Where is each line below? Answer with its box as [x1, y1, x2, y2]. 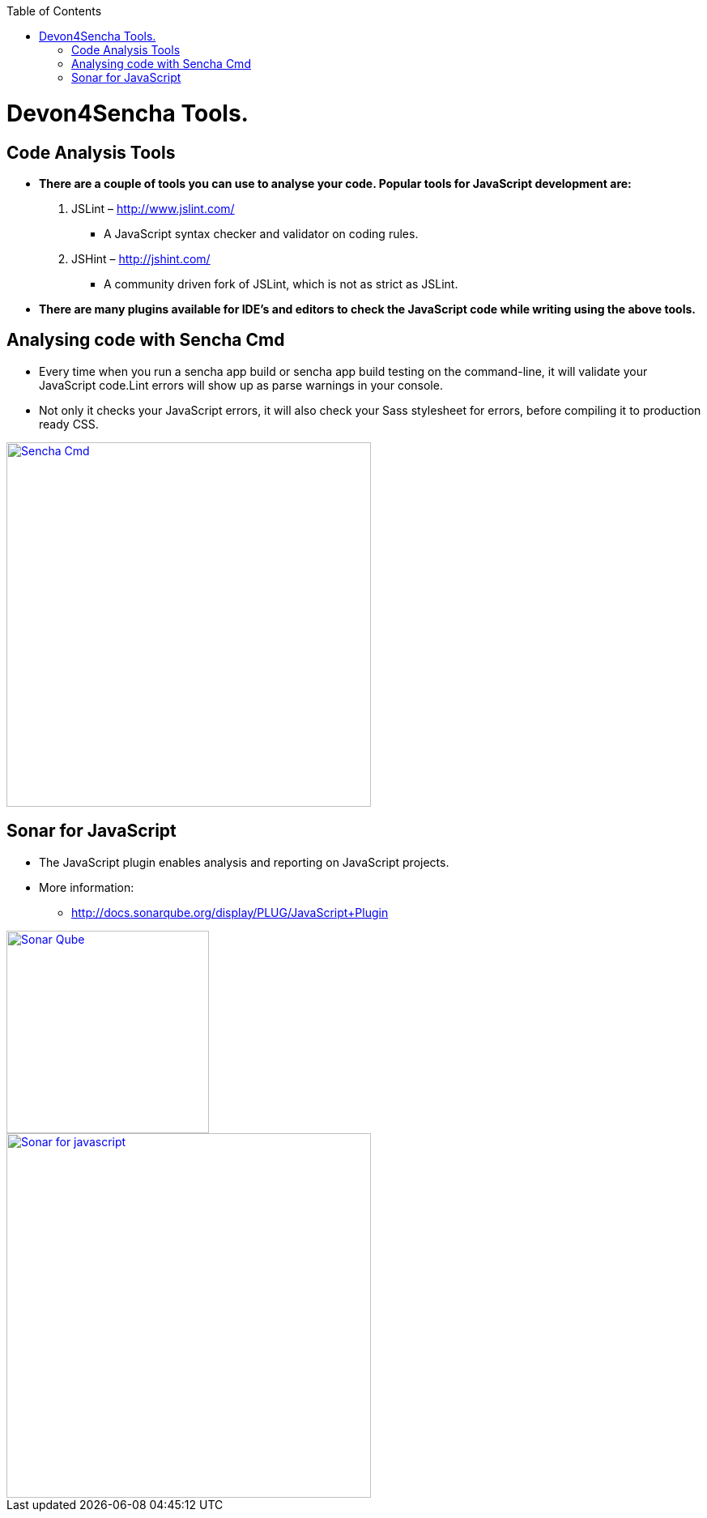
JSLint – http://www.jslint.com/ [71, 201, 235, 215]
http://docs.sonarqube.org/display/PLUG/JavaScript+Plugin [71, 905, 389, 919]
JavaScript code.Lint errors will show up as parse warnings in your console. [39, 377, 443, 392]
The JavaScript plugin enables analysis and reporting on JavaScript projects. [39, 855, 449, 869]
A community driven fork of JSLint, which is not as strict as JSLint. [104, 276, 458, 291]
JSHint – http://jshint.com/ [71, 251, 211, 266]
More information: [39, 880, 134, 894]
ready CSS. [39, 416, 99, 431]
